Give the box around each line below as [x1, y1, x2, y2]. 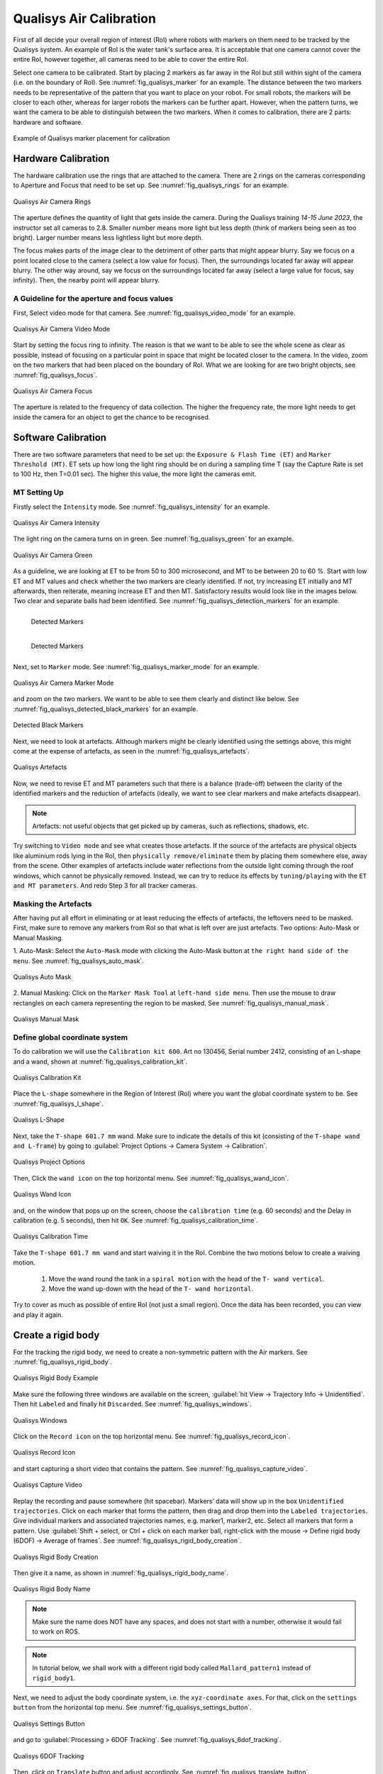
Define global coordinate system [13, 1032, 128, 1042]
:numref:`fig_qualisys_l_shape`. [13, 1099, 104, 1108]
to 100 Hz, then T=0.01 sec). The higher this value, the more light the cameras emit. [13, 470, 257, 478]
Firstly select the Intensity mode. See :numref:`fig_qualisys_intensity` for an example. [13, 502, 270, 511]
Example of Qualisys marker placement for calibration [13, 134, 170, 143]
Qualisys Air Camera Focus [13, 387, 92, 395]
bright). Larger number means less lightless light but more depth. [13, 233, 204, 241]
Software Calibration [13, 431, 106, 443]
